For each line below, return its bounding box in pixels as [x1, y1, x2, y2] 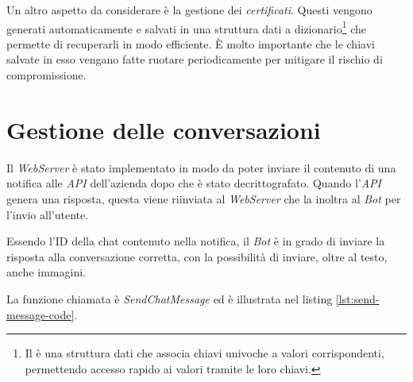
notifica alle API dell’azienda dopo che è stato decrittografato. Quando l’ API [6, 175, 381, 191]
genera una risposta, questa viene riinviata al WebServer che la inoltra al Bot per [6, 190, 401, 206]
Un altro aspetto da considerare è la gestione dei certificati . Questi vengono [6, 2, 372, 17]
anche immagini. [6, 264, 86, 280]
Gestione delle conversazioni [6, 113, 321, 145]
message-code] [6, 306, 75, 322]
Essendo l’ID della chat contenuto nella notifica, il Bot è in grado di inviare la [6, 233, 385, 249]
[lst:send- [335, 290, 380, 307]
